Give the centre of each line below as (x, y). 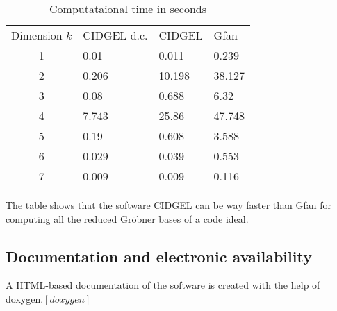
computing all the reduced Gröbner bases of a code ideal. (127, 218)
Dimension (37, 35)
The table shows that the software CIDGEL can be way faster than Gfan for (169, 205)
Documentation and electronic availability (159, 256)
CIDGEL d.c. (115, 35)
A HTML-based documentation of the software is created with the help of (163, 285)
